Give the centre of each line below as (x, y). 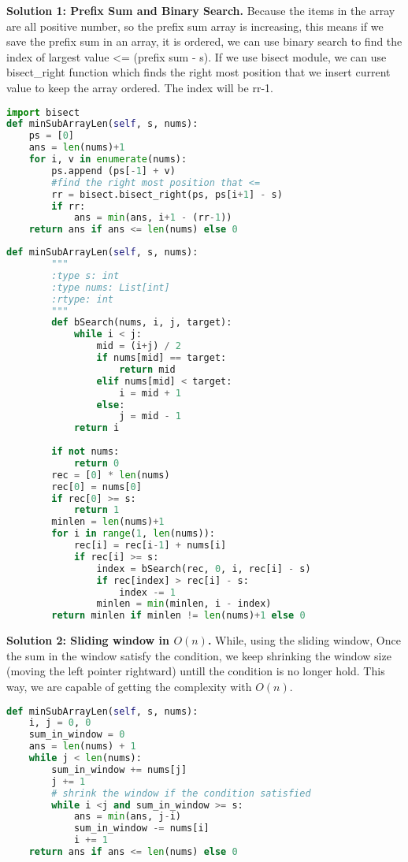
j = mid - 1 (150, 416)
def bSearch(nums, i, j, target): (142, 323)
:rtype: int (83, 299)
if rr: (69, 206)
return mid (147, 369)
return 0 (96, 463)
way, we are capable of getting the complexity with (129, 686)
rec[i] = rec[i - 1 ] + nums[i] (150, 546)
